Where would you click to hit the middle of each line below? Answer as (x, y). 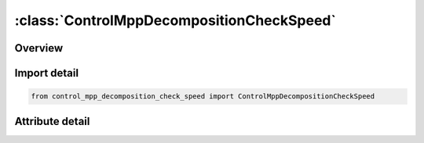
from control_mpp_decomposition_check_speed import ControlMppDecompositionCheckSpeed (203, 97)
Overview (39, 48)
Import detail (46, 73)
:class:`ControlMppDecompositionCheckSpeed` (175, 20)
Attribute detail (52, 121)
